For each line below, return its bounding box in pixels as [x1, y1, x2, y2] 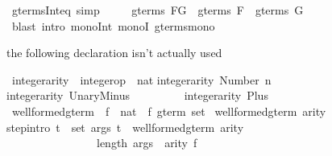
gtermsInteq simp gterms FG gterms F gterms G [11, 2, 304, 18]
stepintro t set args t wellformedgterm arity [6, 118, 244, 135]
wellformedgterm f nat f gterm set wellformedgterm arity [11, 102, 326, 119]
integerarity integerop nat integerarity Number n [11, 71, 272, 88]
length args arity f [96, 134, 197, 151]
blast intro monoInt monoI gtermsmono [11, 17, 215, 34]
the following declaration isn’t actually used [6, 44, 222, 61]
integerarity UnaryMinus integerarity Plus [6, 87, 268, 104]
